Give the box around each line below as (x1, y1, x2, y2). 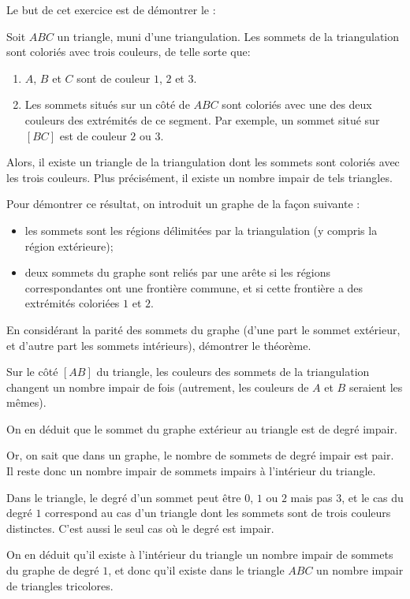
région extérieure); (24, 237, 114, 254)
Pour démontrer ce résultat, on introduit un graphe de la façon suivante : (6, 195, 360, 212)
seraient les (348, 378, 403, 395)
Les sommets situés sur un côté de (24, 96, 190, 113)
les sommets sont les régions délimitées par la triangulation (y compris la (24, 221, 378, 238)
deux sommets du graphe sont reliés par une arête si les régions (24, 264, 331, 281)
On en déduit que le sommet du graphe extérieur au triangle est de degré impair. (6, 420, 397, 437)
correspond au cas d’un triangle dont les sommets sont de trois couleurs (45, 504, 391, 521)
